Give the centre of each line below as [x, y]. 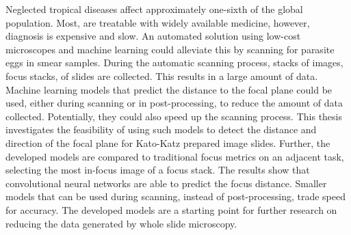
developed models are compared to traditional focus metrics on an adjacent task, [175, 156]
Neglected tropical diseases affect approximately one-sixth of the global [154, 9]
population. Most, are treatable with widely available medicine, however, [158, 22]
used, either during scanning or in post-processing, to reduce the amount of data [174, 103]
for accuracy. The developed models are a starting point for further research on [171, 209]
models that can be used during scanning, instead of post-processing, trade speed [175, 196]
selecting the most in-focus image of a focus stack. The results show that [158, 170]
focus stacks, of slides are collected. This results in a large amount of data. [162, 75]
